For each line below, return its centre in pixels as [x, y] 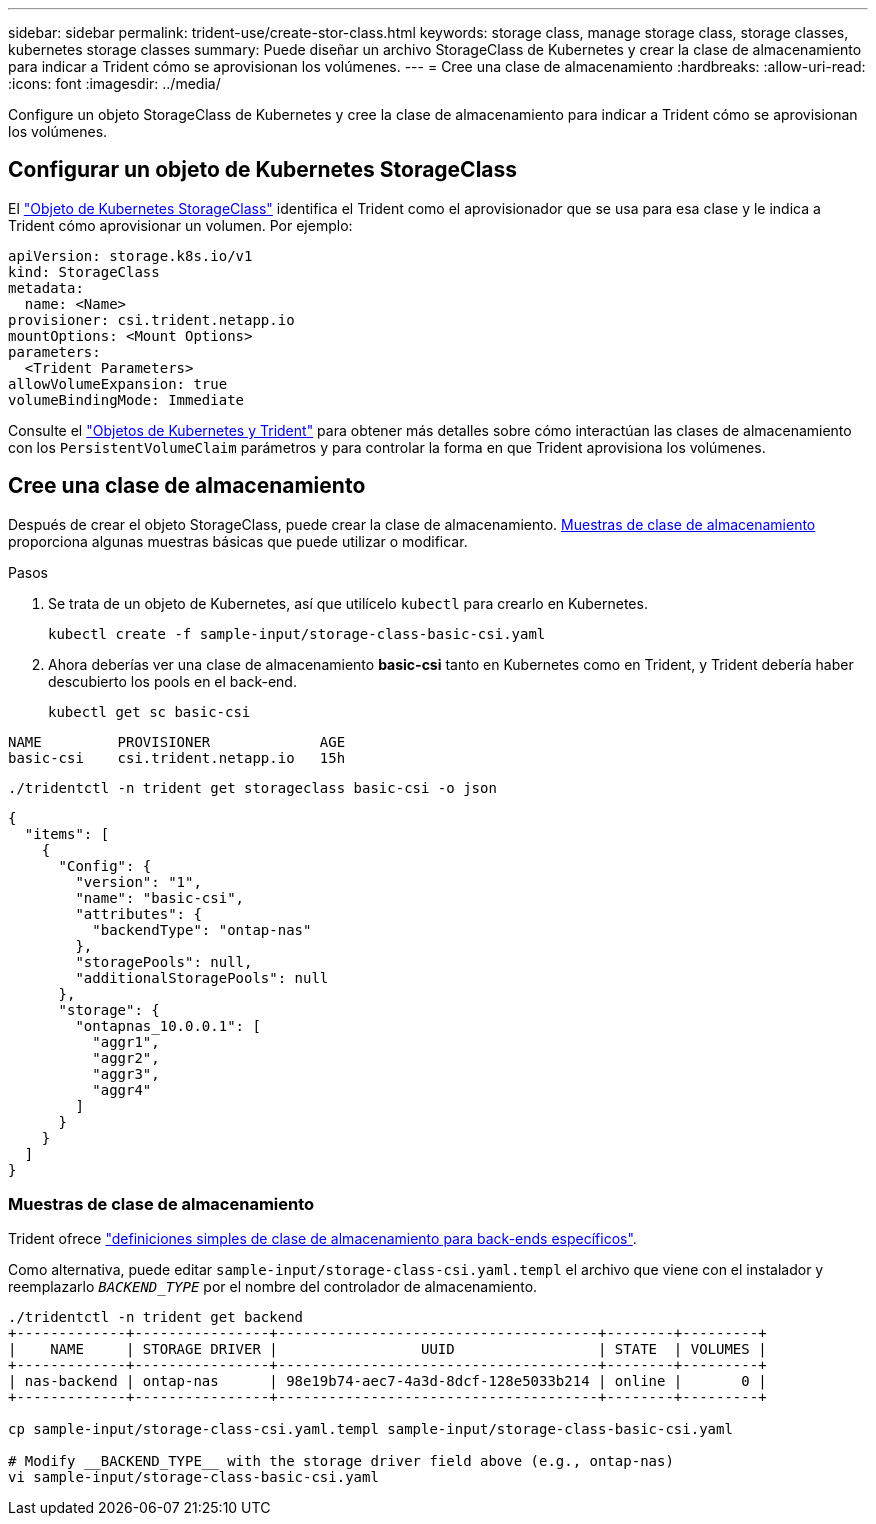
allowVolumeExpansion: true [118, 383]
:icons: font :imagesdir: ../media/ [114, 83]
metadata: [46, 287]
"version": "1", [138, 881]
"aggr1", [126, 1041]
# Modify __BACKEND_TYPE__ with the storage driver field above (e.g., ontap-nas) [341, 1461]
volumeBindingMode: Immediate [126, 399]
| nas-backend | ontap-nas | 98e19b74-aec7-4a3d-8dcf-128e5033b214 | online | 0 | [387, 1381]
